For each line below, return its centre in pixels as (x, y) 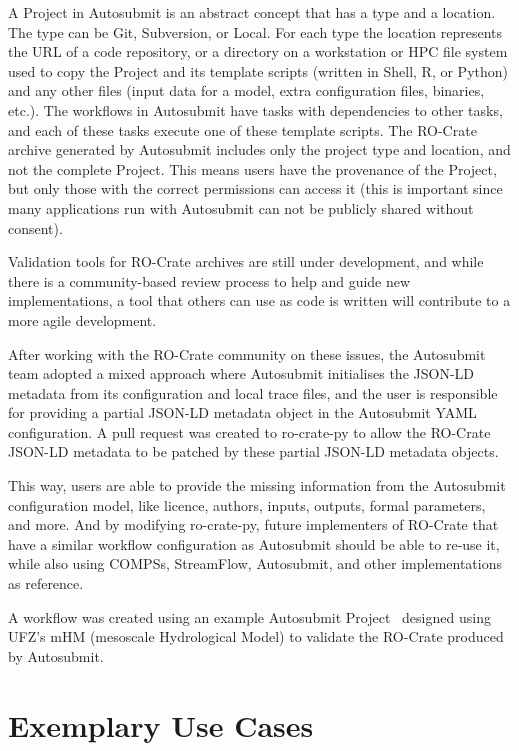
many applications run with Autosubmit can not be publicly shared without (241, 207)
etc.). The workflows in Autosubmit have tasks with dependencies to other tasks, (255, 109)
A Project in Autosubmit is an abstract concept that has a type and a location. (252, 12)
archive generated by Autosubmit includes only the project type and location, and (259, 149)
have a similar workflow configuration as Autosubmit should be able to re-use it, (254, 543)
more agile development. (82, 319)
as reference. (46, 583)
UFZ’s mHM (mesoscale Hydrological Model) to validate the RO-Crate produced (256, 636)
